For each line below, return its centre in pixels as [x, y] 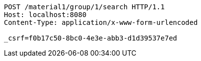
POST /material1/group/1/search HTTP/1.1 [84, 7]
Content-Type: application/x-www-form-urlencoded [101, 22]
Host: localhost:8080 [45, 15]
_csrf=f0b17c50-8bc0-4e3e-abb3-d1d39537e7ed [91, 38]
